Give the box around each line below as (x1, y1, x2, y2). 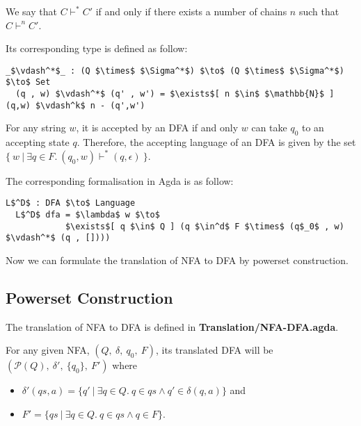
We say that (6, 4, 57, 18)
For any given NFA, (6, 343, 90, 357)
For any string (6, 120, 66, 135)
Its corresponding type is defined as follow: (6, 41, 188, 56)
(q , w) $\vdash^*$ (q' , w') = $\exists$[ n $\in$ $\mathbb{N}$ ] (15, 89, 335, 99)
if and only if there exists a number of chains (95, 4, 287, 18)
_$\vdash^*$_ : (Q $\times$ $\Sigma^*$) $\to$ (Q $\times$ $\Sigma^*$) (6, 65, 344, 76)
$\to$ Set (6, 77, 51, 88)
